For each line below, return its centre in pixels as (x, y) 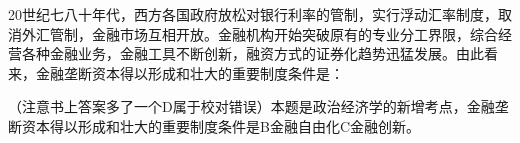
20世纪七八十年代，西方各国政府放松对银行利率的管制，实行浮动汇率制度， (253, 14)
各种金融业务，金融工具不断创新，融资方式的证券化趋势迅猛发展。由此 (252, 53)
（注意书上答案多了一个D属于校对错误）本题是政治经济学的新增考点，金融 (251, 106)
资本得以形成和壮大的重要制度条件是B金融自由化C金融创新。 (221, 125)
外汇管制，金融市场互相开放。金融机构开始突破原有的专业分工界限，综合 (259, 33)
